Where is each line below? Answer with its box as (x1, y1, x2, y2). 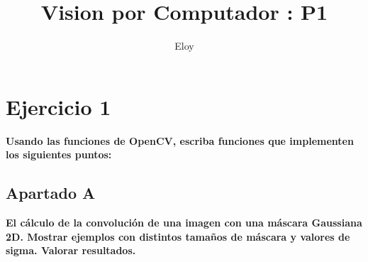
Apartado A (6, 182, 96, 204)
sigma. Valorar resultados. (6, 243, 136, 258)
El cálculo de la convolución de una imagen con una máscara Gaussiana (6, 215, 362, 230)
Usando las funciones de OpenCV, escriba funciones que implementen (6, 133, 354, 148)
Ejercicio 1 (6, 92, 111, 121)
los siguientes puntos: (6, 147, 112, 162)
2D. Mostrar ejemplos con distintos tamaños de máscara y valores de (6, 229, 350, 244)
